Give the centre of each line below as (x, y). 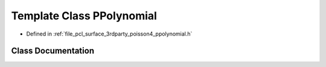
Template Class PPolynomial (84, 16)
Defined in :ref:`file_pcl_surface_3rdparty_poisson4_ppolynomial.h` (109, 34)
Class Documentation (53, 51)
